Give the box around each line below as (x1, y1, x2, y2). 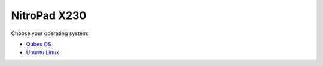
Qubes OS (26, 40, 51, 48)
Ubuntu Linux (26, 49, 59, 56)
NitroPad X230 (11, 9, 87, 22)
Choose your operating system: (11, 30, 89, 37)
